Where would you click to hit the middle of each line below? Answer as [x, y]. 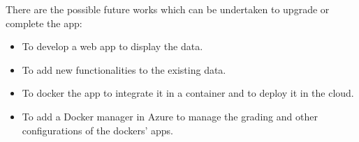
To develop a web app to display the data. [112, 46]
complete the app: [44, 23]
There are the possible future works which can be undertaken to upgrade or [168, 9]
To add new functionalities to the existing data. [124, 69]
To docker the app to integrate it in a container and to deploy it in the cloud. [188, 93]
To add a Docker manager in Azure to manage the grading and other [170, 116]
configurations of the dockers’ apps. [97, 130]
